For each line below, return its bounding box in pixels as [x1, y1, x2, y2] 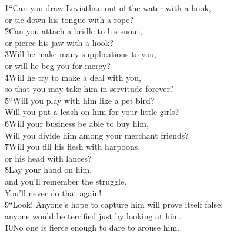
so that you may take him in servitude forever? [5, 83, 174, 95]
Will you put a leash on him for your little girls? [5, 106, 179, 118]
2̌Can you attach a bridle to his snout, [5, 25, 142, 37]
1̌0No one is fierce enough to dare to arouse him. [5, 221, 179, 233]
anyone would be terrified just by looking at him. [5, 209, 182, 222]
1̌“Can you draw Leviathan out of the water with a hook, [5, 2, 211, 14]
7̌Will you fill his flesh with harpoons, [5, 140, 141, 153]
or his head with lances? [5, 152, 92, 164]
